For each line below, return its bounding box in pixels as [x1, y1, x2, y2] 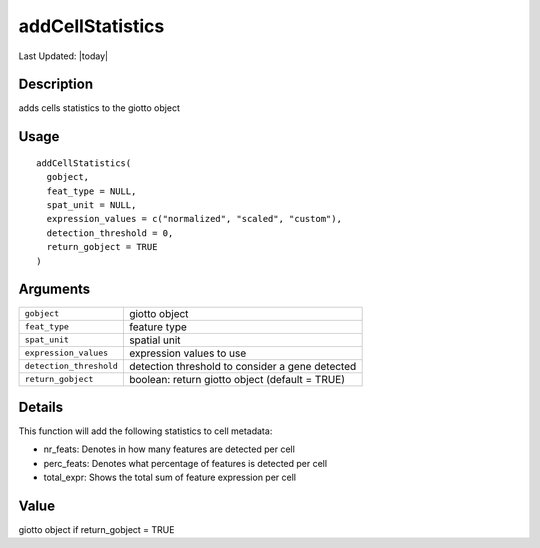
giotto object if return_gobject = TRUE [18, 524, 175, 536]
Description [18, 76, 94, 93]
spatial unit [128, 333, 181, 347]
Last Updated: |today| [18, 50, 109, 62]
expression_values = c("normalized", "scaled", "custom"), [46, 213, 342, 225]
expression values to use [128, 346, 247, 360]
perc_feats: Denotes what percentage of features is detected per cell [43, 457, 328, 469]
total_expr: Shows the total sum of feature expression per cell [43, 471, 297, 484]
